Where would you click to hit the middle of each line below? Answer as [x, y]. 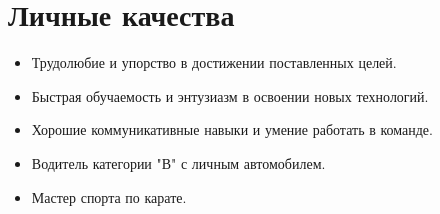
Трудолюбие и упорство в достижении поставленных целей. [214, 62]
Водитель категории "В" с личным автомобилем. [178, 162]
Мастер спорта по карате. [109, 196]
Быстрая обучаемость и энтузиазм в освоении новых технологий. [230, 95]
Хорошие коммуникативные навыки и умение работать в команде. [232, 129]
